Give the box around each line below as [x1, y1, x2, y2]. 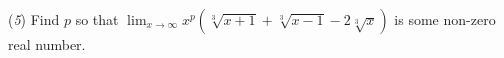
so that [75, 9, 119, 29]
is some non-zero [394, 9, 496, 29]
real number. [8, 34, 86, 54]
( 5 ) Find [8, 9, 60, 29]
